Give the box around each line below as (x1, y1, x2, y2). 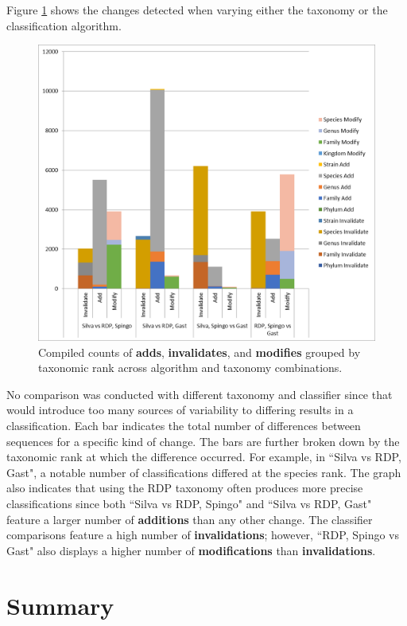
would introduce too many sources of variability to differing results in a (6, 401, 354, 418)
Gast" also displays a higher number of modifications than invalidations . (6, 542, 376, 558)
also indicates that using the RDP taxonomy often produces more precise (6, 479, 363, 496)
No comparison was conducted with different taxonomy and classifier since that (6, 385, 393, 402)
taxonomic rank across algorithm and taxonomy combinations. (38, 359, 343, 376)
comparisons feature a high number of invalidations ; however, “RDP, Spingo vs (6, 526, 399, 543)
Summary (6, 589, 114, 621)
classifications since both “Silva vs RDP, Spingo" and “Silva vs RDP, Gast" (6, 495, 372, 511)
